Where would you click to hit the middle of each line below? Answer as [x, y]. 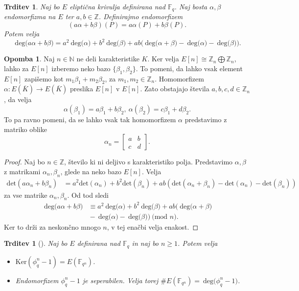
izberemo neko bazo [81, 68]
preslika [82, 89]
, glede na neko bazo [91, 171]
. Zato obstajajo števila [175, 89]
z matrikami [22, 171]
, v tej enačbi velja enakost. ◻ [153, 226]
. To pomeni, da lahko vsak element [189, 68]
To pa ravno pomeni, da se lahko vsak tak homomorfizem [90, 119]
